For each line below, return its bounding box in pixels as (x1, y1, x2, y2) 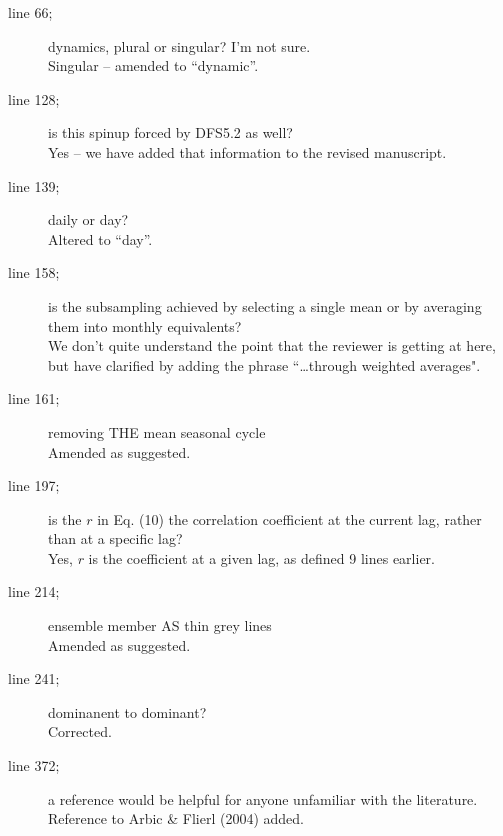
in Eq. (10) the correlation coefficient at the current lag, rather (97, 508, 482, 529)
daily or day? (48, 209, 129, 230)
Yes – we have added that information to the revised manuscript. (48, 141, 447, 162)
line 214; (8, 581, 60, 602)
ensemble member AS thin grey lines (48, 615, 272, 636)
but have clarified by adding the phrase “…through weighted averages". (48, 354, 481, 375)
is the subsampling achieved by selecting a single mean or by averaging (48, 295, 482, 316)
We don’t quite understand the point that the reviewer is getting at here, (48, 335, 496, 356)
